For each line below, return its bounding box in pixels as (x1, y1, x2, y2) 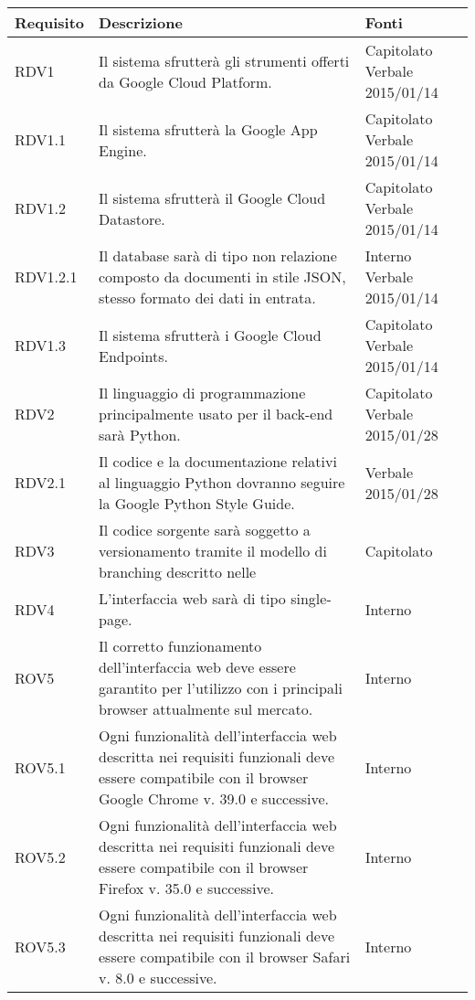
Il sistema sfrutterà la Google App (99, 118, 318, 140)
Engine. (99, 139, 147, 161)
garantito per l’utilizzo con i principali (99, 677, 343, 698)
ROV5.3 (15, 935, 66, 957)
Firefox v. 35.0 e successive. (99, 878, 275, 899)
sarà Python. (99, 424, 181, 445)
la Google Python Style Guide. (99, 493, 295, 514)
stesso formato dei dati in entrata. (99, 287, 316, 308)
